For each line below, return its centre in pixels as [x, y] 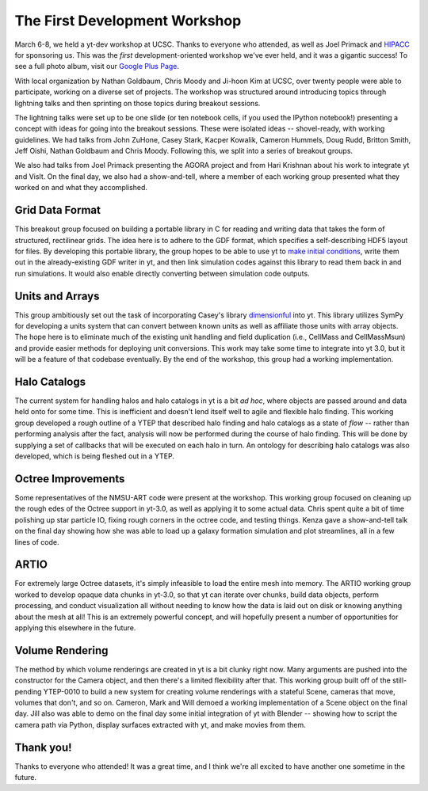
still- [400, 680]
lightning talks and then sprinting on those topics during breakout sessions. [138, 103]
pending [28, 691]
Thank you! [43, 747]
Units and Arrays [57, 296]
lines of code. [37, 542]
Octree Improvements [70, 479]
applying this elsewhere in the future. [75, 627]
